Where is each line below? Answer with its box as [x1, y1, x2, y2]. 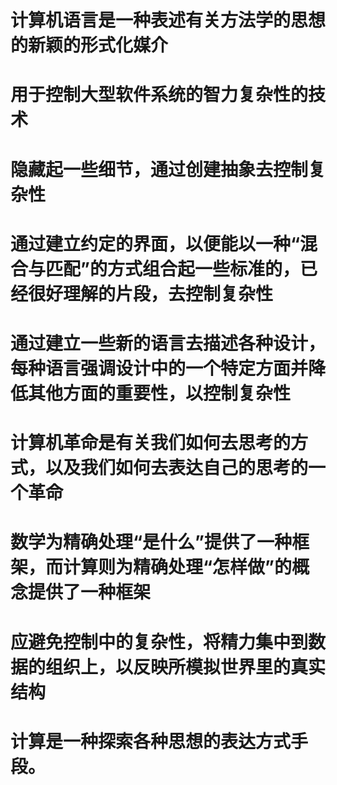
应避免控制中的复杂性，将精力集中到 [10, 631, 309, 653]
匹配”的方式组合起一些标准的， [45, 257, 300, 280]
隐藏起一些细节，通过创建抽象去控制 [10, 158, 309, 181]
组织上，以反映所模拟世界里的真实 [45, 656, 327, 678]
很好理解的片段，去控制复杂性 [28, 282, 274, 305]
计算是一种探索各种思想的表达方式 [10, 730, 292, 753]
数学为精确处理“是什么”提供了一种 [10, 531, 293, 554]
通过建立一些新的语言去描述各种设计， [10, 332, 327, 355]
